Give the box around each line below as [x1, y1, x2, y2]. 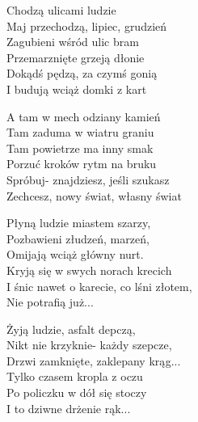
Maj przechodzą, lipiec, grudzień [6, 17, 167, 34]
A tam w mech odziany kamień [6, 108, 161, 124]
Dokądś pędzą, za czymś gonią [6, 65, 158, 82]
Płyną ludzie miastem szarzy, [6, 214, 151, 231]
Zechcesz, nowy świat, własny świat [6, 187, 182, 204]
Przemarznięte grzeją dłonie [6, 49, 145, 65]
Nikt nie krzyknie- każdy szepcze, [6, 336, 172, 353]
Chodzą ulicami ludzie [6, 2, 116, 18]
